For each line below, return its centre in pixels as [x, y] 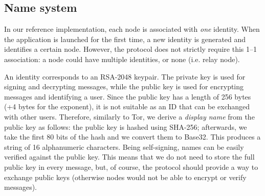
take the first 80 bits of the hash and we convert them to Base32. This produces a [132, 137]
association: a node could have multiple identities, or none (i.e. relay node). [122, 59]
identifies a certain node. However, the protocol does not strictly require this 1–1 [131, 49]
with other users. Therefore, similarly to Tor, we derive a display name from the [129, 116]
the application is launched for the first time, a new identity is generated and [125, 39]
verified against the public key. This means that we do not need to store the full [129, 157]
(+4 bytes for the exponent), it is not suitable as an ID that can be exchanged [127, 106]
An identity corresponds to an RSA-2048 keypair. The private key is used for [125, 76]
